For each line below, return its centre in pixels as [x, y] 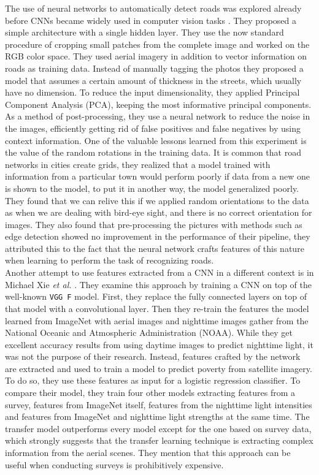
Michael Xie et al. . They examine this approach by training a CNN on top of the [158, 284]
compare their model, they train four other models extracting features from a [150, 393]
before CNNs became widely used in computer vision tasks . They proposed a [151, 20]
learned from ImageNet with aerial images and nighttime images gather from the [157, 320]
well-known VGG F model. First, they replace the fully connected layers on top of [156, 296]
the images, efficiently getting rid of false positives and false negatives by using [153, 128]
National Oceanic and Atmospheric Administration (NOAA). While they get [149, 332]
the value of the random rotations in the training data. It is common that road [153, 152]
